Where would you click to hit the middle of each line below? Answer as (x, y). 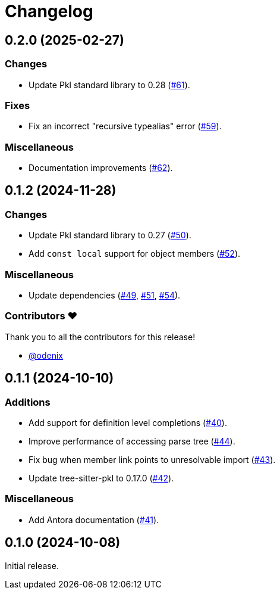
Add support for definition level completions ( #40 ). (128, 422)
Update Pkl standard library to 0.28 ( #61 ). (109, 85)
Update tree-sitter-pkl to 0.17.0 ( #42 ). (101, 478)
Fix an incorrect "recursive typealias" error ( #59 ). (125, 126)
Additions (28, 402)
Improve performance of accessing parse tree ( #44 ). (132, 441)
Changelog (49, 11)
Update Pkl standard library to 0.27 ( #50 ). (110, 235)
